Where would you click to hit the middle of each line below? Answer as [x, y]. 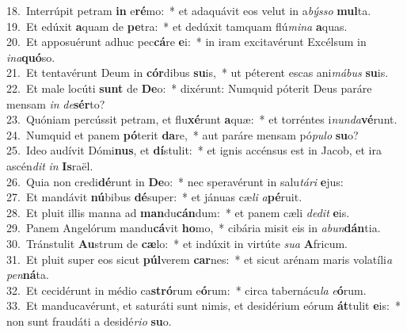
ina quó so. [31, 57]
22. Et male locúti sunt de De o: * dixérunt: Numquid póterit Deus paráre [189, 88]
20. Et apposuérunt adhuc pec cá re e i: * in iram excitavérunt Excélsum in [186, 42]
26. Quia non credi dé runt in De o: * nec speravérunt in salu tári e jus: [175, 181]
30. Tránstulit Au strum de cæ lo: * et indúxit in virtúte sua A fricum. [177, 243]
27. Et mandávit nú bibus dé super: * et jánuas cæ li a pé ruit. [154, 197]
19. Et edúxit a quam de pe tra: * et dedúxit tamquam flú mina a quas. [177, 26]
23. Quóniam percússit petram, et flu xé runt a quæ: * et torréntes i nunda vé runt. [202, 119]
